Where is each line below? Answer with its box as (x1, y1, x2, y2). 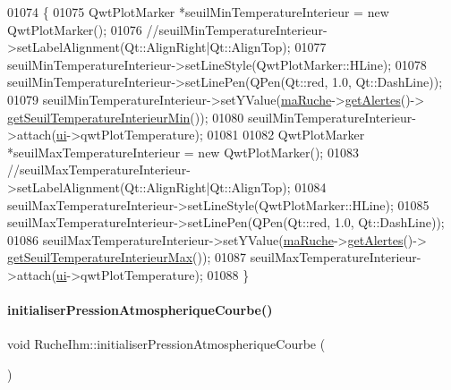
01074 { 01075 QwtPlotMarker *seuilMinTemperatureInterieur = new (7, 3, 389, 21)
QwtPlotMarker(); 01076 (7, 20, 142, 38)
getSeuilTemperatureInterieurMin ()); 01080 (7, 107, 244, 126)
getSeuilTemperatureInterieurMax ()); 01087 (7, 248, 246, 267)
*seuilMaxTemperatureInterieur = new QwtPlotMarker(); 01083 (7, 142, 359, 161)
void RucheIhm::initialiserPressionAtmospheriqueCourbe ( (7, 335, 326, 353)
